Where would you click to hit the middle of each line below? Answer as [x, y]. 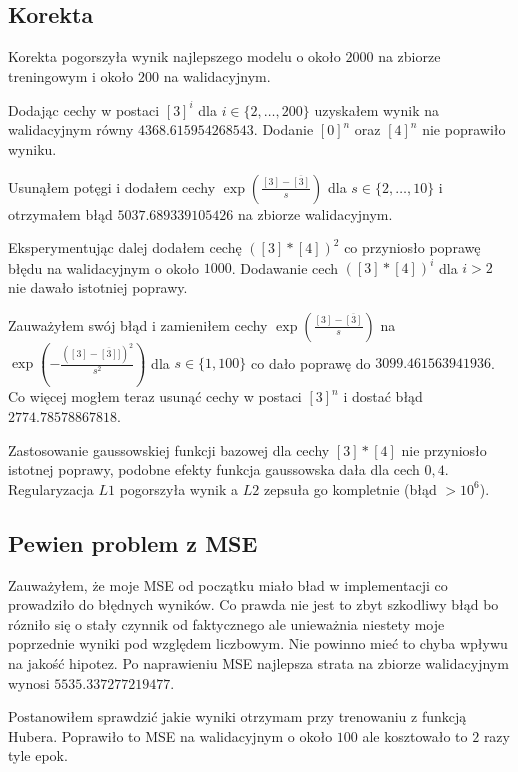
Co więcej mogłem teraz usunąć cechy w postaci [155, 396]
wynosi [29, 682]
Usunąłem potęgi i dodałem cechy [112, 186]
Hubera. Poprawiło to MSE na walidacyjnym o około [170, 735]
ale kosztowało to [415, 735]
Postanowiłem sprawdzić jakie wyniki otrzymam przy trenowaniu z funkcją [237, 716]
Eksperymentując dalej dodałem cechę [125, 247]
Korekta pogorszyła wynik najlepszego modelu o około [174, 56]
